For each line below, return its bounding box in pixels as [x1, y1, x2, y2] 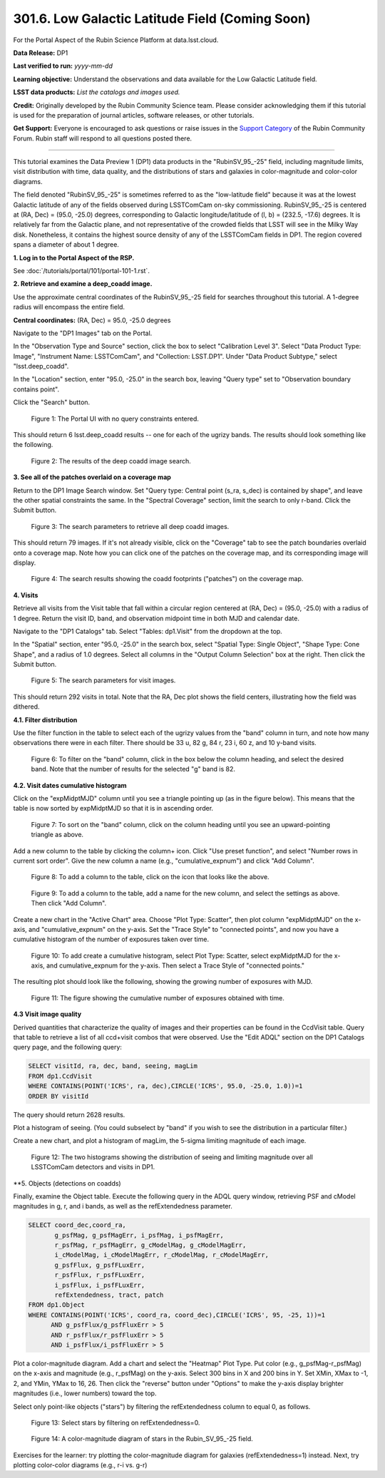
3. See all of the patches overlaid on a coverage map [13, 473, 171, 481]
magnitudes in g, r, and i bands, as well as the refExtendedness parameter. [13, 1202, 233, 1211]
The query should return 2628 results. [13, 1110, 125, 1119]
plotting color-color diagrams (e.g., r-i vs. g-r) [13, 1461, 148, 1469]
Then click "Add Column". [31, 899, 107, 908]
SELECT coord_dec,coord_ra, [28, 1221, 126, 1229]
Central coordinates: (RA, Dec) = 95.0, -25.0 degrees [13, 316, 171, 324]
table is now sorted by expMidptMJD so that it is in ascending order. [13, 804, 214, 813]
